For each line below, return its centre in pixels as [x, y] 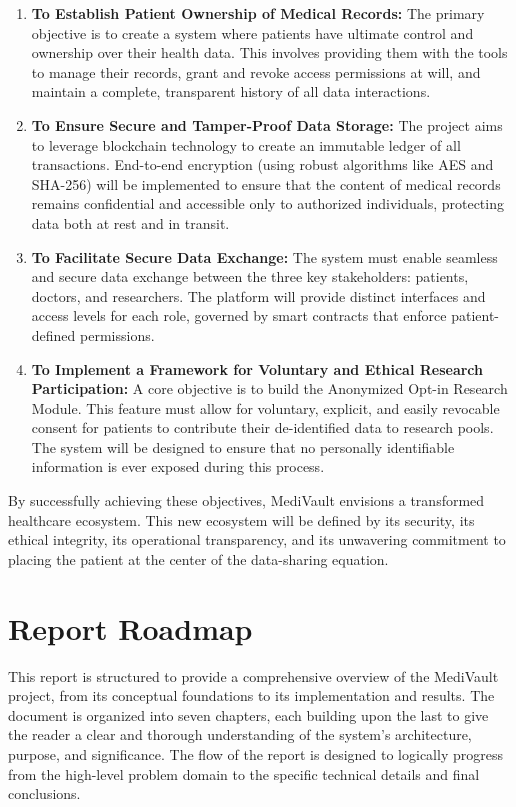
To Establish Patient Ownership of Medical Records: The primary [258, 13]
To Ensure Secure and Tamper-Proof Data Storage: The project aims [267, 124]
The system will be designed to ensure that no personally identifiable [243, 446]
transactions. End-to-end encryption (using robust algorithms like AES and [262, 164]
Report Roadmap [130, 627]
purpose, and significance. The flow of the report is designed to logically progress [255, 753]
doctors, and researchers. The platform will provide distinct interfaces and [258, 295]
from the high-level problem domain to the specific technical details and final [244, 773]
